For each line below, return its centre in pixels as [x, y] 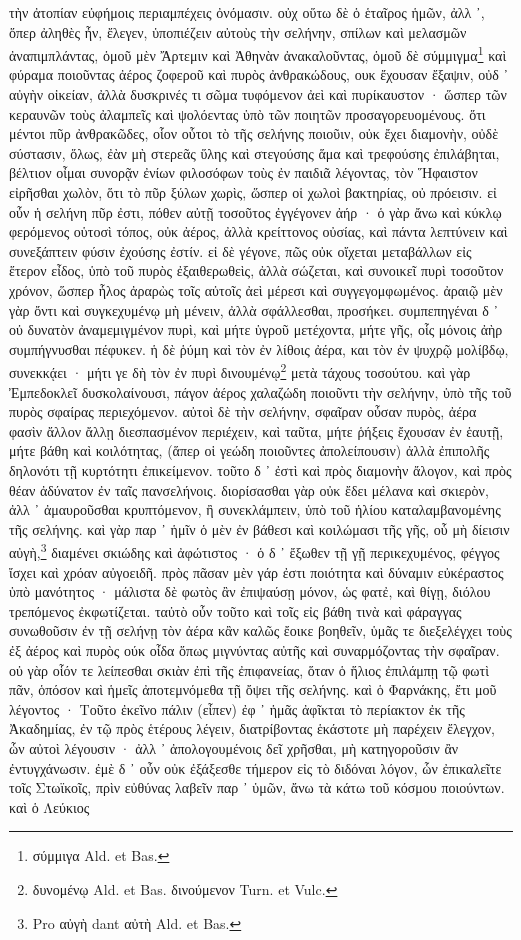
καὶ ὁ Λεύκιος [49, 806]
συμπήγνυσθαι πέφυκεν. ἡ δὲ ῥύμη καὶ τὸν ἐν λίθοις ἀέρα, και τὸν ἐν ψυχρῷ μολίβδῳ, [259, 348]
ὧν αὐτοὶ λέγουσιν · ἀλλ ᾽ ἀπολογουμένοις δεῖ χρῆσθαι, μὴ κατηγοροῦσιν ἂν [234, 747]
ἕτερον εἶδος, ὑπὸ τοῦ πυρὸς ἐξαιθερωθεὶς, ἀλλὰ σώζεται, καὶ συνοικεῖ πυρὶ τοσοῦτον [256, 270]
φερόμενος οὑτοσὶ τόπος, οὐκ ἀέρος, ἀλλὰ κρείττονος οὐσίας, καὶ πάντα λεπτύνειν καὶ [258, 231]
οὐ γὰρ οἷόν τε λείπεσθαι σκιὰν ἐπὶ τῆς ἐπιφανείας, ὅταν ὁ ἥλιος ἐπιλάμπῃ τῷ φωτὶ [249, 669]
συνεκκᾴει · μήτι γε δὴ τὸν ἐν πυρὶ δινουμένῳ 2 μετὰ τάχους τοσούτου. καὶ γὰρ [240, 370]
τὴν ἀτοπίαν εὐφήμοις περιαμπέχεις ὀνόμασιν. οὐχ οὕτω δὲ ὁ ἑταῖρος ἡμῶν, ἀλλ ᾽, [247, 12]
